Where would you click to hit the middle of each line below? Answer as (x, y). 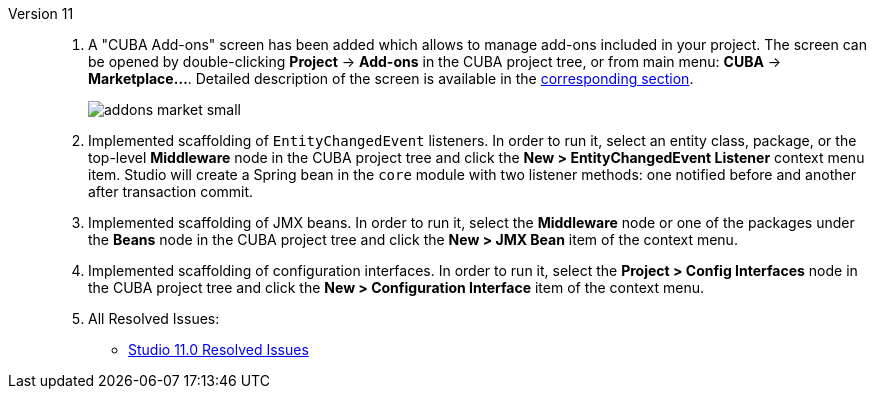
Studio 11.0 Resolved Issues (218, 349)
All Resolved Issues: (154, 318)
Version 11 (41, 13)
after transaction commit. (171, 191)
